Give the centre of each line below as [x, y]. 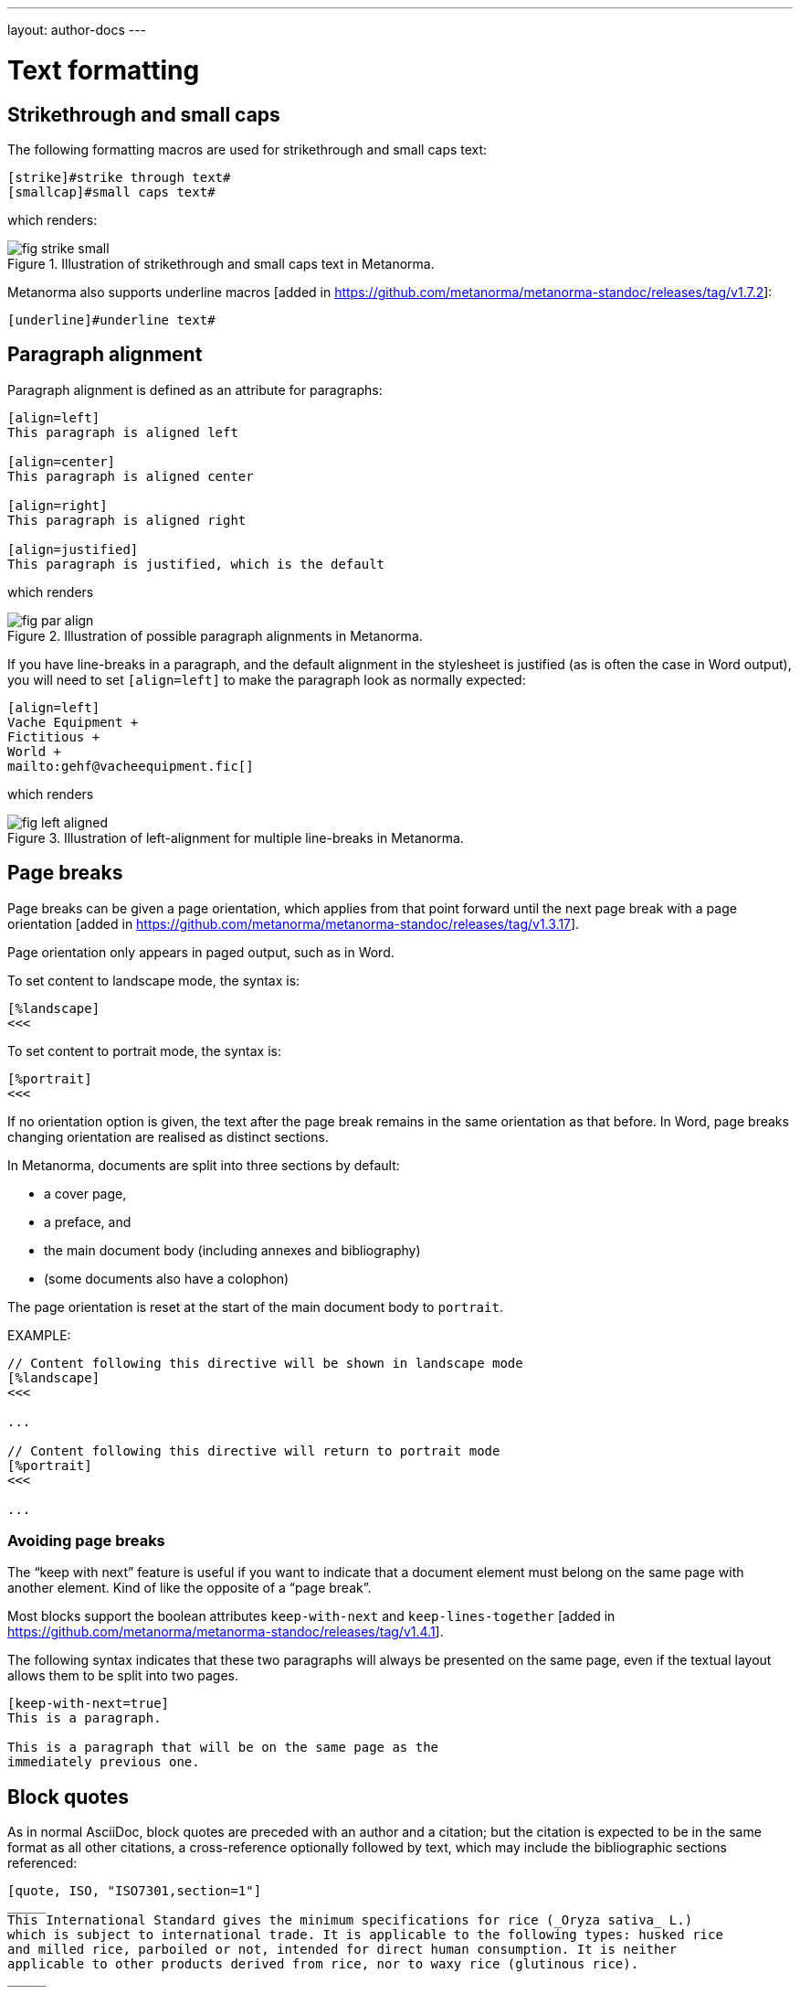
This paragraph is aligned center [131, 476]
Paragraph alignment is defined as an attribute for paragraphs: [195, 389]
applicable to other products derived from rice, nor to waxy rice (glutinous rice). [323, 1964]
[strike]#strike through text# [119, 177]
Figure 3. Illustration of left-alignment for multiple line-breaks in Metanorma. [236, 837]
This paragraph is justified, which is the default [196, 564]
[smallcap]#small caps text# [111, 192]
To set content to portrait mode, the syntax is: [145, 1050]
